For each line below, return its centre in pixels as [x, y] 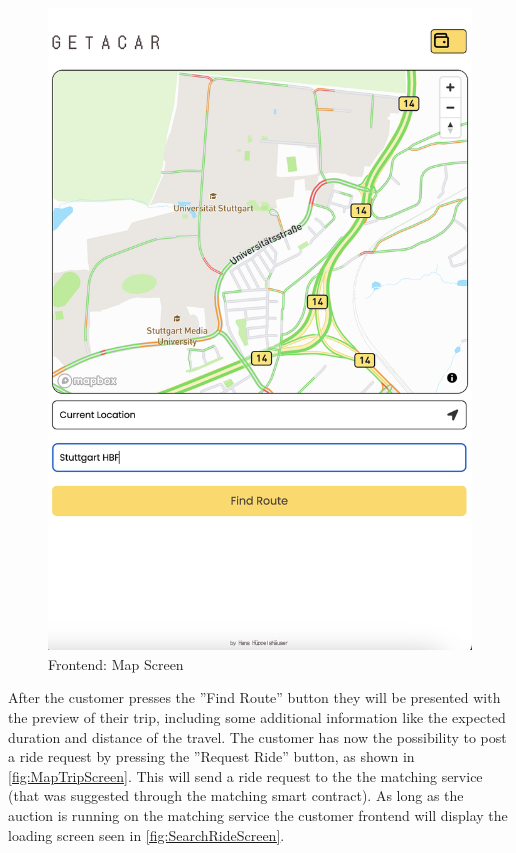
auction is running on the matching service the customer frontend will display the [258, 815]
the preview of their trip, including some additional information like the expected [257, 717]
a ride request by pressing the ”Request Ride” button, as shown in [211, 756]
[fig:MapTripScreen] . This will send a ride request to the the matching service [245, 775]
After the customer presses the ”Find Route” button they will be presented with [254, 697]
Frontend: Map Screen [116, 663]
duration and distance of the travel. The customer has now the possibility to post [257, 736]
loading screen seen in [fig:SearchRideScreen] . [146, 834]
